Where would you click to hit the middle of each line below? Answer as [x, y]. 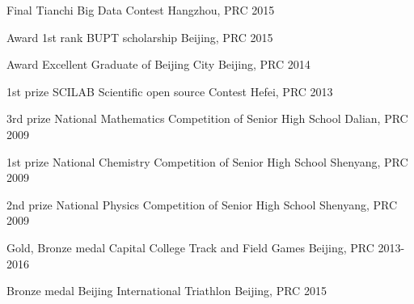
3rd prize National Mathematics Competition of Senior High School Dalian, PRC [207, 118]
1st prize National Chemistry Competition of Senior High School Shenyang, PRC [207, 161]
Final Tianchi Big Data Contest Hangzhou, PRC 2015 [141, 10]
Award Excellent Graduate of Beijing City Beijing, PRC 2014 [158, 64]
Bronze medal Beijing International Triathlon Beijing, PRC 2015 [167, 291]
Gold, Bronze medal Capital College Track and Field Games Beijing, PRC [190, 247]
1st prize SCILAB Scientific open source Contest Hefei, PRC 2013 [170, 91]
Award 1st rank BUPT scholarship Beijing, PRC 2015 [140, 37]
